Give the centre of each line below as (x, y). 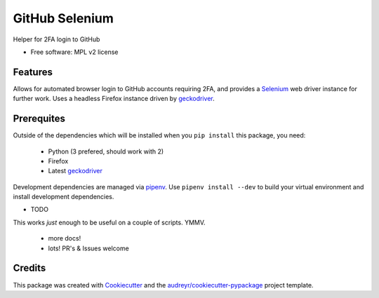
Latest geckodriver (75, 171)
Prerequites (39, 119)
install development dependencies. (64, 197)
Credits (29, 268)
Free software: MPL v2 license (74, 52)
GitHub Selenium (63, 18)
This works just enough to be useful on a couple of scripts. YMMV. (109, 222)
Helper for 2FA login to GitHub (56, 39)
